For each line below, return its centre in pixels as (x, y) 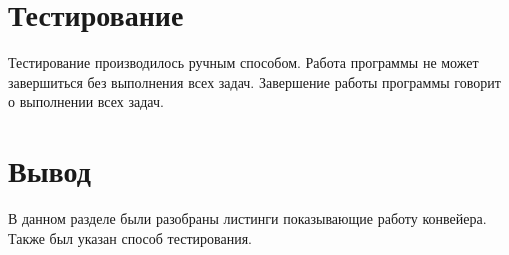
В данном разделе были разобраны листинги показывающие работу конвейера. (247, 218)
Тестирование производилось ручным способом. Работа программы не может (243, 62)
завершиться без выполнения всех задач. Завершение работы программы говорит (254, 81)
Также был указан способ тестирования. (130, 237)
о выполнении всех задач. (86, 101)
